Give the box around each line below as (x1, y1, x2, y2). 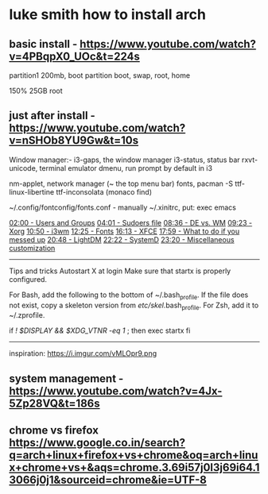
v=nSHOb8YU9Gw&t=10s (9, 133, 138, 148)
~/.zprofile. (9, 311, 45, 320)
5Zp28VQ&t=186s (9, 396, 100, 410)
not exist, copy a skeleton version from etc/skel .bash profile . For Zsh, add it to (9, 300, 259, 311)
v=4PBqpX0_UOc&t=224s (9, 49, 140, 63)
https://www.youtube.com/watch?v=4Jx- (9, 384, 223, 398)
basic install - (9, 37, 78, 51)
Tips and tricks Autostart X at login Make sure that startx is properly (9, 266, 231, 276)
